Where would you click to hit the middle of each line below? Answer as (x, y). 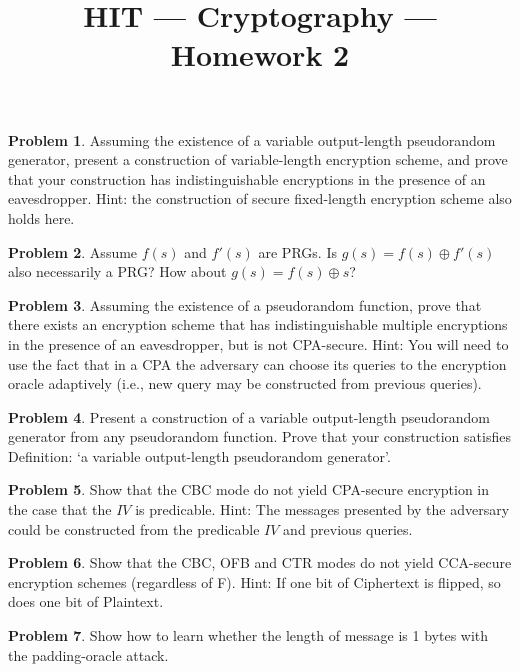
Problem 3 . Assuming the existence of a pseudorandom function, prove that (245, 304)
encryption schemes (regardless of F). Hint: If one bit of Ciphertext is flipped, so (254, 581)
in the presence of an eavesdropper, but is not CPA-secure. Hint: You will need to (258, 343)
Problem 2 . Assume (73, 251)
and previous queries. (348, 528)
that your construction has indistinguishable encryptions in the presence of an (247, 178)
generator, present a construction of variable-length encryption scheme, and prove (258, 159)
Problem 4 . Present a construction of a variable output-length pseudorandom (249, 416)
